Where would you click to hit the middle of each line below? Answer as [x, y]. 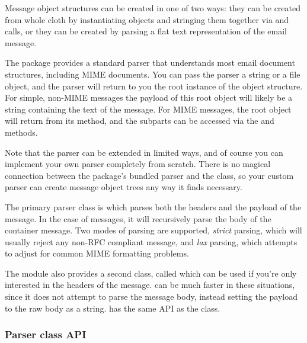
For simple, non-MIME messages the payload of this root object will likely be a [149, 97]
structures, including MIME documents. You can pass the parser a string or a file [153, 74]
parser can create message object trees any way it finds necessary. [124, 187]
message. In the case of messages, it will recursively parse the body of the [138, 218]
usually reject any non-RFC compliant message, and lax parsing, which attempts [151, 241]
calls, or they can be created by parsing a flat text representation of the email [146, 31]
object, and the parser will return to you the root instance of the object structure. [154, 86]
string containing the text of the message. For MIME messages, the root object [148, 109]
